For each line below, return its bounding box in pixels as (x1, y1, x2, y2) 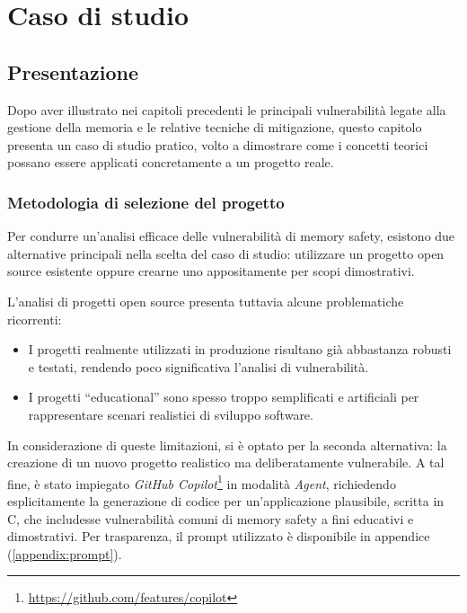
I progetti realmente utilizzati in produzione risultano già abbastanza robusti (28, 340, 452, 359)
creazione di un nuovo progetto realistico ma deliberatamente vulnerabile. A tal (7, 453, 445, 472)
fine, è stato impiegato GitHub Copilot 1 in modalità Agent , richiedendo (7, 471, 396, 493)
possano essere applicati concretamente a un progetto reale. (7, 153, 334, 172)
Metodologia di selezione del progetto (7, 191, 285, 213)
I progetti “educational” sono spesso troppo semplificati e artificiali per (28, 387, 419, 406)
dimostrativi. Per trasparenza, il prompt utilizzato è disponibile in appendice (7, 527, 430, 546)
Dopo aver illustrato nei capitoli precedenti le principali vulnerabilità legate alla (7, 100, 446, 119)
